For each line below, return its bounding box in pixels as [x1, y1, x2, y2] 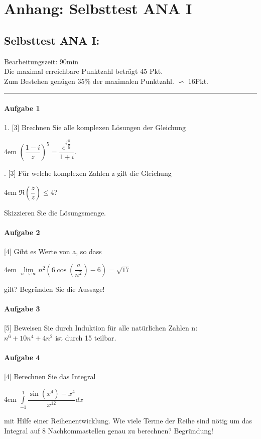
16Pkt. [188, 75, 209, 86]
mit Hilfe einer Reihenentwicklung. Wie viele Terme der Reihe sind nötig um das [4, 415, 252, 426]
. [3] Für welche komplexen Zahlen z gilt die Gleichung [4, 168, 172, 178]
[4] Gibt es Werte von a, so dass [4, 246, 102, 257]
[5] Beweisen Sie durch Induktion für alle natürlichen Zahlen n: [4, 322, 198, 333]
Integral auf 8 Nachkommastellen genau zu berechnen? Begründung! [4, 425, 213, 435]
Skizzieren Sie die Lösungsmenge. [4, 207, 106, 217]
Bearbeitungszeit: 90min [4, 56, 79, 66]
